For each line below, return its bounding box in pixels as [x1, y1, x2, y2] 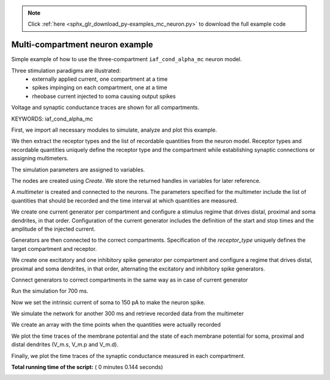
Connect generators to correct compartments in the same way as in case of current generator [11, 276, 248, 283]
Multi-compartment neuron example [11, 40, 153, 50]
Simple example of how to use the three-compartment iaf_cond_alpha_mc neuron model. [11, 56, 242, 63]
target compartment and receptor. [11, 245, 97, 252]
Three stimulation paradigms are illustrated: [11, 67, 121, 74]
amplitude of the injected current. [11, 225, 96, 233]
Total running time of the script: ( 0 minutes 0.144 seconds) [11, 363, 163, 371]
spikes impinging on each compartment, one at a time [32, 84, 167, 91]
